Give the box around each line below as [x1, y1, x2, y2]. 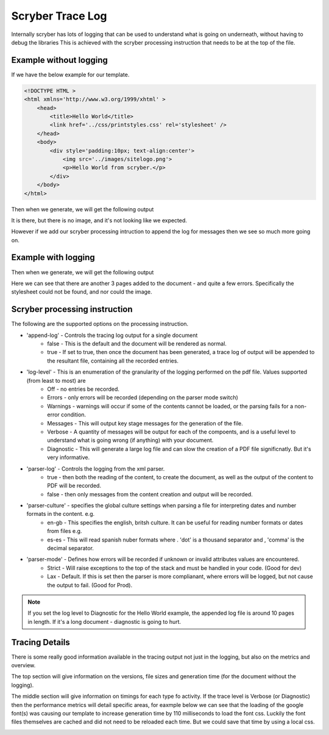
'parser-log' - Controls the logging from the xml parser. [26, 465, 165, 472]
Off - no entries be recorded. [47, 385, 120, 393]
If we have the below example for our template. [11, 71, 130, 78]
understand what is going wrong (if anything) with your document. [47, 436, 214, 444]
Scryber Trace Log [11, 9, 107, 23]
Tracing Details [11, 637, 70, 647]
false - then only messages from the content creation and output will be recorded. [47, 490, 253, 498]
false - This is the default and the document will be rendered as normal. [47, 340, 227, 347]
